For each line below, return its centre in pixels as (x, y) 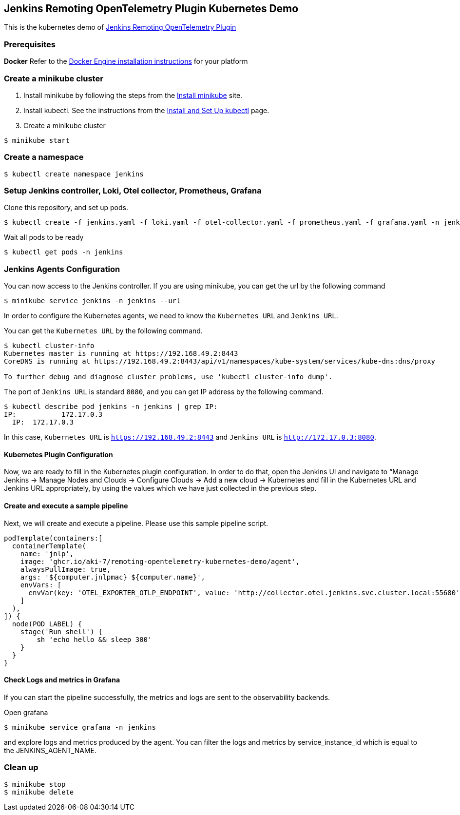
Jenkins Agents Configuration (62, 269)
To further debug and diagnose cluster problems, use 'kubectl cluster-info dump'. (168, 377)
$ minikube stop (35, 784)
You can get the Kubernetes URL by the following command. (103, 331)
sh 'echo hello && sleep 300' (94, 639)
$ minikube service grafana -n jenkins (80, 727)
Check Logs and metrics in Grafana (62, 680)
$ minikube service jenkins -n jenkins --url (92, 301)
